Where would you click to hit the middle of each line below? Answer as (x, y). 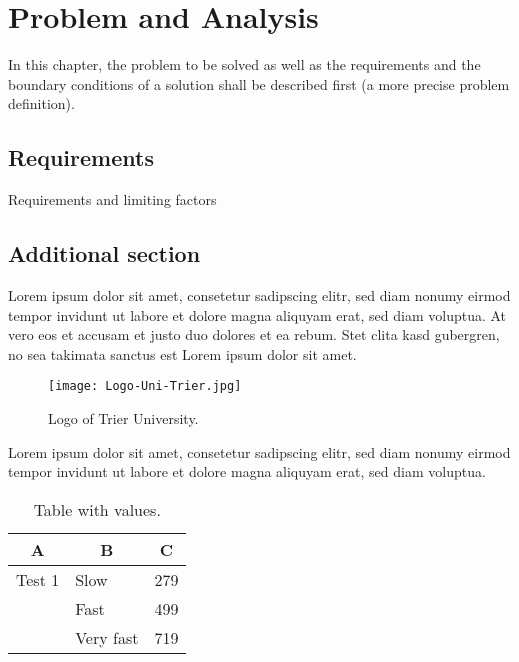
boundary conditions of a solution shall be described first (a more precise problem (259, 83)
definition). (41, 103)
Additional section (104, 253)
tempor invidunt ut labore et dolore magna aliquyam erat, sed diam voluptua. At (257, 314)
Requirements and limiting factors (112, 199)
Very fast (107, 637)
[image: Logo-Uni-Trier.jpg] (145, 386)
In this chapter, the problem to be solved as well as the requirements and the (244, 64)
